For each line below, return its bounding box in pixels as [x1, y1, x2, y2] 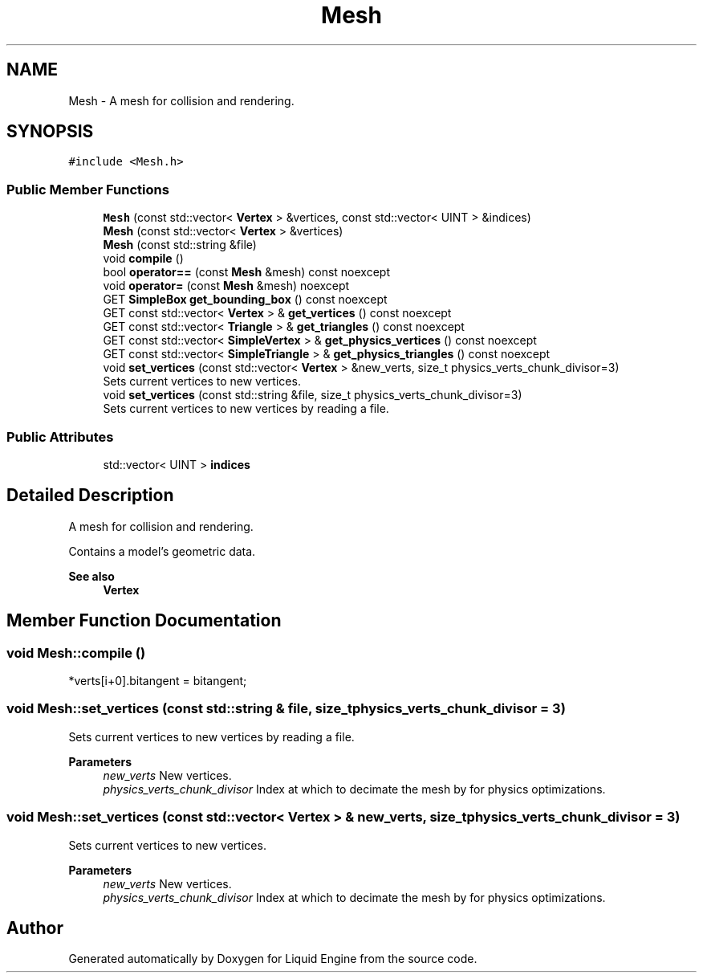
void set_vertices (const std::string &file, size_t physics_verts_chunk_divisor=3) [103, 388, 522, 402]
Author [6, 917, 63, 938]
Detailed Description [6, 485, 174, 506]
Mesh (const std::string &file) [103, 238, 257, 252]
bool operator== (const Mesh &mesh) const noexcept [103, 265, 391, 279]
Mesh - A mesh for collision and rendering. [68, 93, 295, 108]
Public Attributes [6, 428, 114, 445]
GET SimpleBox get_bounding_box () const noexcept [103, 292, 388, 307]
